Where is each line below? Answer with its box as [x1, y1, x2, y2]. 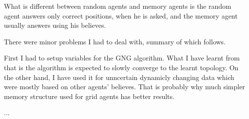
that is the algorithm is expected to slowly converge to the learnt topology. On [4, 62, 239, 72]
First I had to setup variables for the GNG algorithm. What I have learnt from [4, 53, 240, 63]
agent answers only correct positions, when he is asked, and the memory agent [4, 10, 238, 20]
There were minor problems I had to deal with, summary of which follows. [4, 36, 226, 46]
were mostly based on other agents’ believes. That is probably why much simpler [4, 81, 245, 92]
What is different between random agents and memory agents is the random [4, 1, 231, 11]
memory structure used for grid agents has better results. [4, 91, 174, 101]
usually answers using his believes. [4, 20, 106, 30]
